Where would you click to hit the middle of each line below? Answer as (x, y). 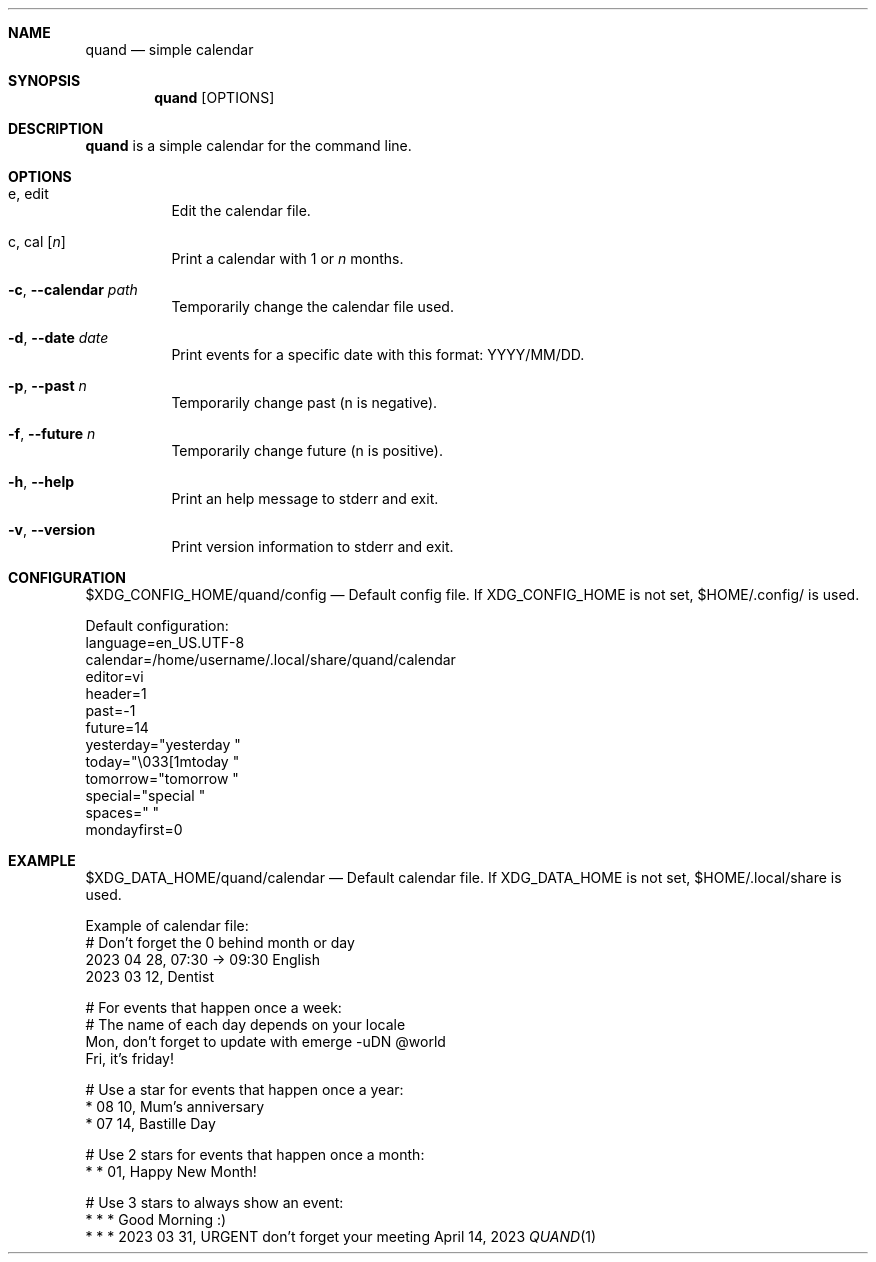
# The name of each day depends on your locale (245, 1024)
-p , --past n (47, 385)
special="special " (145, 795)
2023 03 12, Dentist (149, 976)
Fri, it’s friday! (129, 1058)
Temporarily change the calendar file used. (312, 306)
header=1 (116, 693)
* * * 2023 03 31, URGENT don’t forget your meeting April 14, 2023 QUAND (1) (341, 1236)
